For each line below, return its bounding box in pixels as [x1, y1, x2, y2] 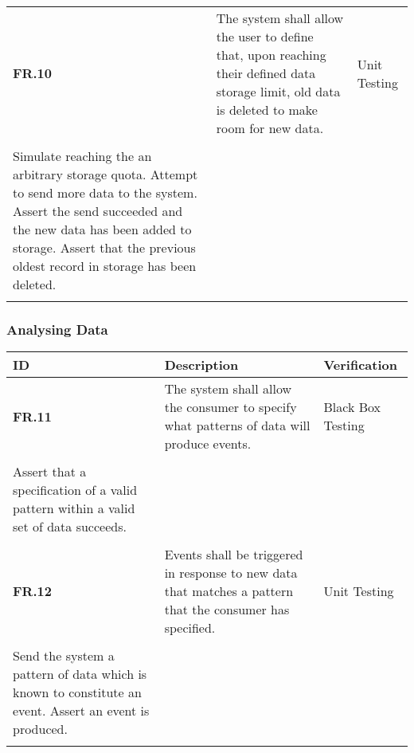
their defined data [216, 64, 316, 82]
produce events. [164, 434, 252, 453]
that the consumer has [164, 600, 290, 619]
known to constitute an [13, 683, 142, 702]
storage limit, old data [216, 82, 341, 100]
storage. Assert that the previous [13, 238, 196, 257]
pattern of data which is [13, 665, 147, 684]
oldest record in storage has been [13, 257, 197, 275]
